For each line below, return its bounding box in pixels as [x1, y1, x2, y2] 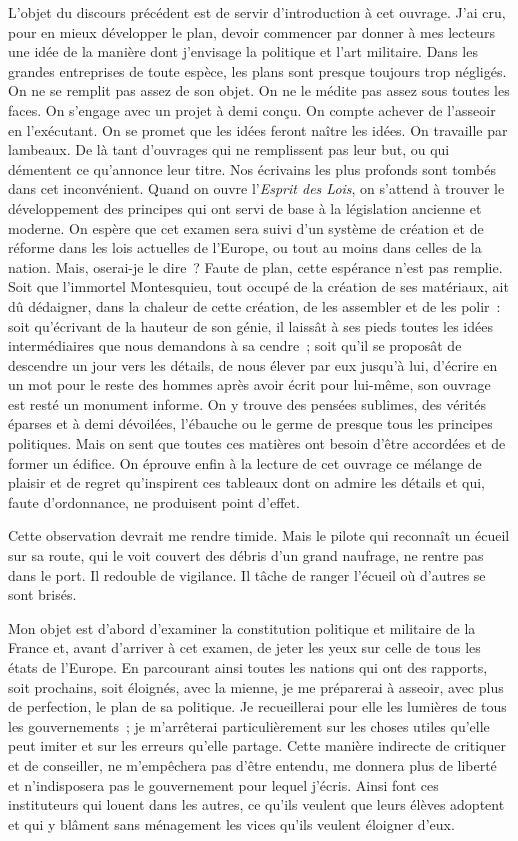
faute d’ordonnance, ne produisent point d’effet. [8, 491, 300, 512]
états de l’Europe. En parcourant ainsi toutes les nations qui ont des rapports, [8, 657, 488, 677]
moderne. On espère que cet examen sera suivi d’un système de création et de [8, 217, 484, 238]
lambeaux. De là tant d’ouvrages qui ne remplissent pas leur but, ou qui [8, 139, 450, 160]
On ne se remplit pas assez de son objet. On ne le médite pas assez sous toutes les [8, 80, 510, 101]
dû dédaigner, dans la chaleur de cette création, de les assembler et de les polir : [8, 295, 501, 316]
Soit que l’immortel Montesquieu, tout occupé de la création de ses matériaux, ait [8, 276, 509, 297]
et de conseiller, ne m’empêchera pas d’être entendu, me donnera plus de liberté [8, 754, 497, 775]
